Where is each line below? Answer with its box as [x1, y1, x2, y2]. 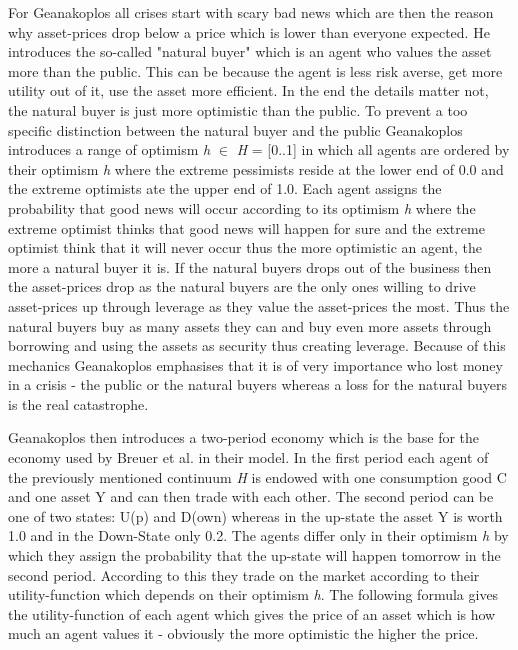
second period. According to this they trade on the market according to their [8, 564, 480, 585]
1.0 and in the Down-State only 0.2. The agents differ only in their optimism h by [8, 525, 509, 546]
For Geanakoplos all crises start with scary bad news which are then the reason [8, 2, 494, 22]
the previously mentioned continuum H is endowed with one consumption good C [8, 466, 507, 487]
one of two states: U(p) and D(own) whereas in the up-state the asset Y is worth [8, 505, 503, 526]
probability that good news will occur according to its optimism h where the [8, 197, 476, 218]
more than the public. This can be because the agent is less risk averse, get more [8, 60, 503, 81]
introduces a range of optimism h [8, 139, 211, 160]
